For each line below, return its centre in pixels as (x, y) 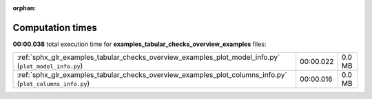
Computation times (55, 27)
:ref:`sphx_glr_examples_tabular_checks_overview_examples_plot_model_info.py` (148, 57)
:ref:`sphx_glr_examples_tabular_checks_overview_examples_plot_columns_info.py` (152, 75)
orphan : (24, 8)
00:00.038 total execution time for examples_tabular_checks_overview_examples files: (139, 44)
